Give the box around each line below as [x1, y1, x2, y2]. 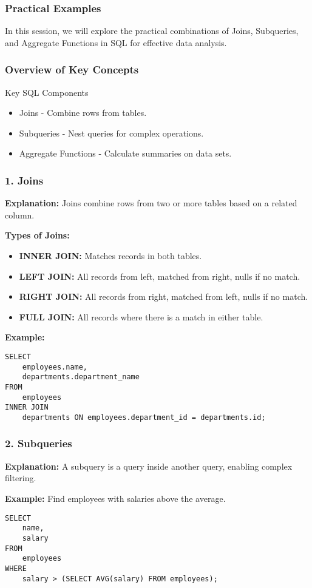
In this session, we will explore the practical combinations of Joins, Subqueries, [5, 24, 299, 37]
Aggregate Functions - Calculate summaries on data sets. [19, 147, 232, 160]
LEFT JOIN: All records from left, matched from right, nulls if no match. [19, 269, 300, 282]
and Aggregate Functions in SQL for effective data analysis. [5, 36, 227, 49]
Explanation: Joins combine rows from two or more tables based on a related [5, 197, 297, 209]
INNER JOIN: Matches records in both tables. [19, 249, 202, 262]
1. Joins [5, 172, 44, 188]
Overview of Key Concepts [5, 62, 139, 77]
